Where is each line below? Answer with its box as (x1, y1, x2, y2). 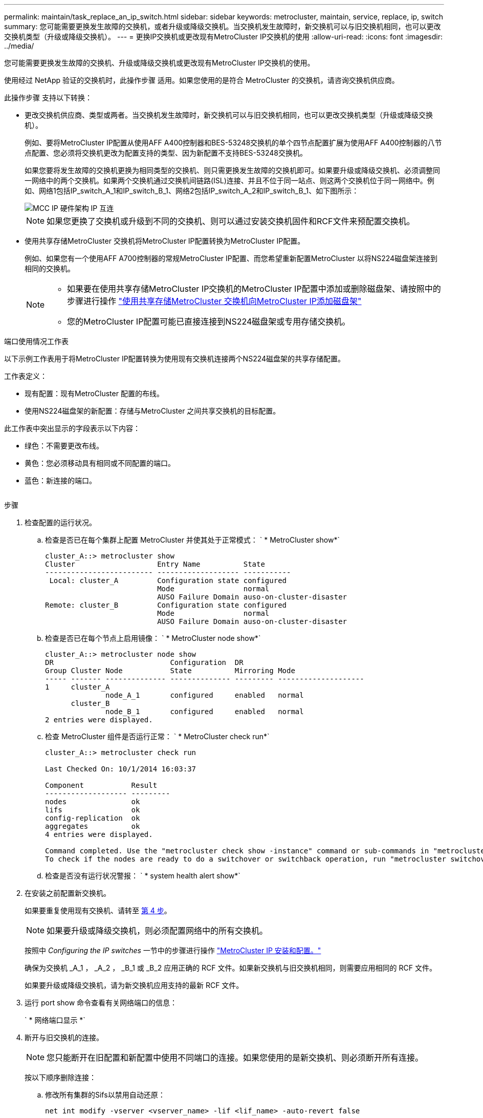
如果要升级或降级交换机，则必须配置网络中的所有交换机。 (47, 926, 268, 936)
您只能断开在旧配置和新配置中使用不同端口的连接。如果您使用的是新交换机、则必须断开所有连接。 (47, 1052, 424, 1063)
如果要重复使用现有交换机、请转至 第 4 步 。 (25, 906, 171, 915)
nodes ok (45, 798, 140, 806)
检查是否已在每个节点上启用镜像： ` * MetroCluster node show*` (45, 634, 261, 642)
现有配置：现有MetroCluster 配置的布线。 (25, 389, 164, 398)
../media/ (4, 41, 34, 50)
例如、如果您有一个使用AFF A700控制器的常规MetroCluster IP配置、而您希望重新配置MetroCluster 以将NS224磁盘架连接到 (25, 254, 438, 263)
